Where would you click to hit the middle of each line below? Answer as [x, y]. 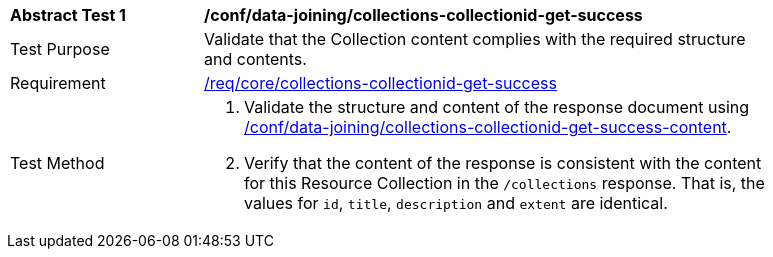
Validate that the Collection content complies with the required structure [475, 39]
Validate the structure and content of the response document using [497, 107]
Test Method [57, 163]
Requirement [58, 83]
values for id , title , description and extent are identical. [456, 203]
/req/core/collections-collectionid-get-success [380, 83]
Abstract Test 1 [68, 15]
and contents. [255, 59]
